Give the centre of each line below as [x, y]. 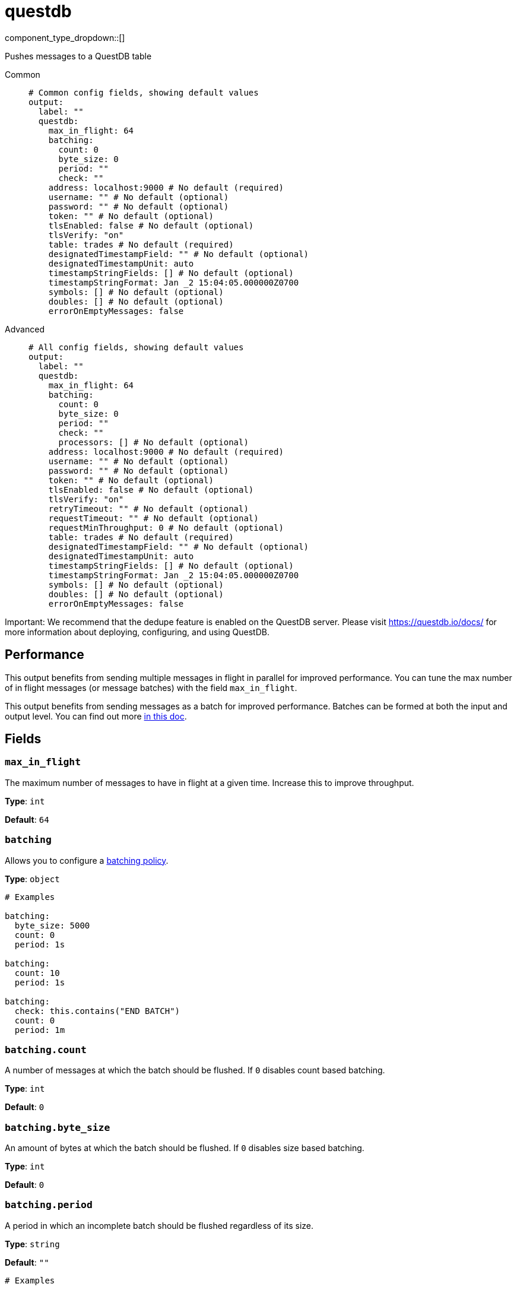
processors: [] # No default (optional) [153, 442]
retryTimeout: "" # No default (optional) [148, 508]
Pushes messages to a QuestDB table [78, 56]
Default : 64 [27, 819]
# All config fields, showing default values [136, 347]
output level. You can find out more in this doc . [96, 716]
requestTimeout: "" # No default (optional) [153, 518]
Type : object [32, 879]
